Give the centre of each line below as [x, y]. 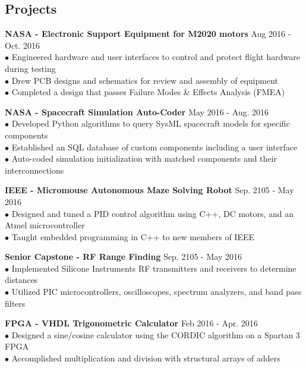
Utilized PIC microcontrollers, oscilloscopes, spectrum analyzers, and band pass [157, 292]
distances [21, 280]
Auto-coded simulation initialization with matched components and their [144, 158]
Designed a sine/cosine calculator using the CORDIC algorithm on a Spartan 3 [156, 334]
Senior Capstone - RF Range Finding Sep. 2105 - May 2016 [123, 257]
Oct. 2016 [23, 45]
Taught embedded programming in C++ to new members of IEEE [133, 236]
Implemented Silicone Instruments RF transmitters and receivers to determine [154, 268]
